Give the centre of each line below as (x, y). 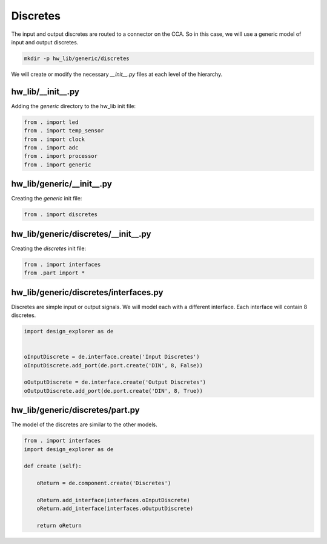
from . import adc (51, 148)
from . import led (51, 122)
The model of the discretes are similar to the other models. (84, 424)
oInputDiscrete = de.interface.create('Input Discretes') (112, 357)
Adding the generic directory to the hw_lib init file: (74, 106)
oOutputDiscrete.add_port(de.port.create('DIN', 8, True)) (113, 391)
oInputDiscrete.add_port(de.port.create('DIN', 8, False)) (113, 365)
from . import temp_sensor (64, 131)
